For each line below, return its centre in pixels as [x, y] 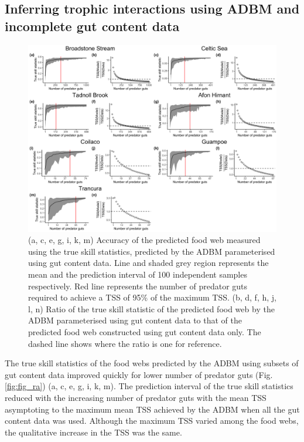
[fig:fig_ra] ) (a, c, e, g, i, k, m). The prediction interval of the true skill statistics [149, 386]
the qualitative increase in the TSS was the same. [93, 432]
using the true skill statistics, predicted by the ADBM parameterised [152, 251]
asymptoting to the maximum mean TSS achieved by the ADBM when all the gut [152, 409]
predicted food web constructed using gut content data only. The [145, 331]
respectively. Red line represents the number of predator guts [138, 286]
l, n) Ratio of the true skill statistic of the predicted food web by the [151, 308]
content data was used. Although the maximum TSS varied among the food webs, [152, 421]
